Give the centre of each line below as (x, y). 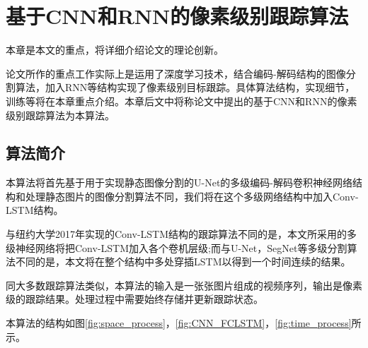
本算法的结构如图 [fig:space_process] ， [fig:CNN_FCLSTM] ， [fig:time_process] (179, 323)
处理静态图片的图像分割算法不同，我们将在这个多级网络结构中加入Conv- (192, 196)
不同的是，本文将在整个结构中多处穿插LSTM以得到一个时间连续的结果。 (183, 262)
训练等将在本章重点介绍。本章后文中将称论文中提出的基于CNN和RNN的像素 (182, 101)
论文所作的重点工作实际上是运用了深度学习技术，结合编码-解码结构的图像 (176, 73)
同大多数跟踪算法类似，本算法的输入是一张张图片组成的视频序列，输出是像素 (184, 285)
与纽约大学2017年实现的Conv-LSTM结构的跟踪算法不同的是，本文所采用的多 (182, 234)
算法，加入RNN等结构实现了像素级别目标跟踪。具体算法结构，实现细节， (185, 87)
